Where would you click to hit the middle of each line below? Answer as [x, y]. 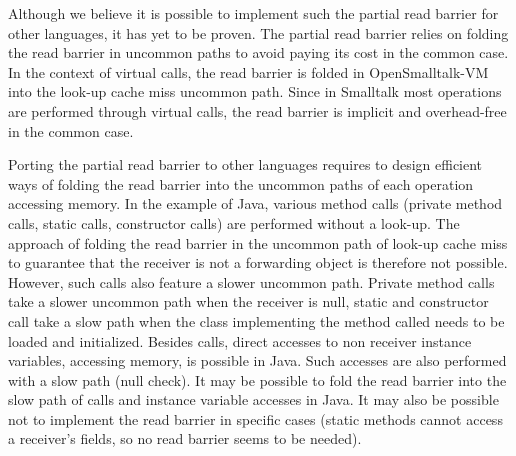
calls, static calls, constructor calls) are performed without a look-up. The [234, 222]
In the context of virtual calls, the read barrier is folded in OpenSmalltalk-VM [248, 71]
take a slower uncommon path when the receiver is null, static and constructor [248, 301]
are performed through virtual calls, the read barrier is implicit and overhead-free [257, 110]
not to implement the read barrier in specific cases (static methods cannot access [255, 418]
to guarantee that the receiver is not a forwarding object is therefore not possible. [258, 262]
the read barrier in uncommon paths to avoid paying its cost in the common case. [258, 52]
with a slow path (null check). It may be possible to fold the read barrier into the [257, 379]
